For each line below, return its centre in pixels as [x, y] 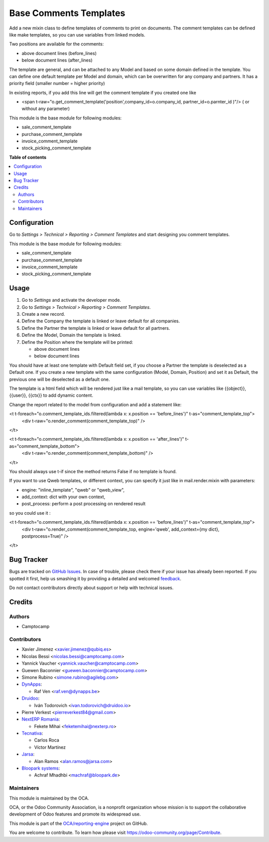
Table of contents [28, 157]
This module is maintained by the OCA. [49, 798]
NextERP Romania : [41, 719]
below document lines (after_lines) [57, 60]
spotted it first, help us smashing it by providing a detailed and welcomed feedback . [95, 578]
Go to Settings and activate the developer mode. [71, 300]
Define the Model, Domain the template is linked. [71, 335]
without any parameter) [46, 109]
